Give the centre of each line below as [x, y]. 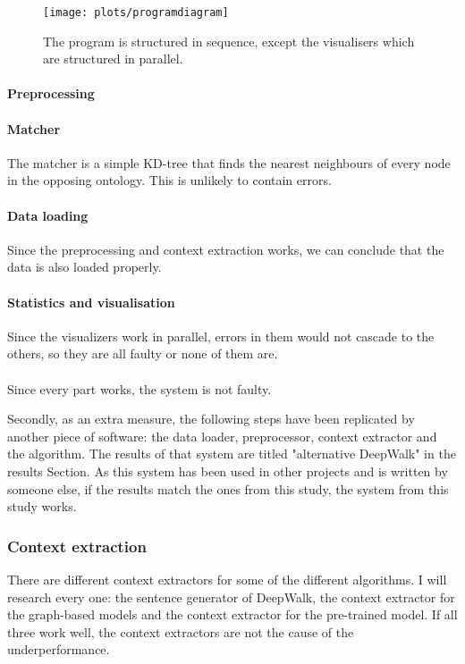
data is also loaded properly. [85, 267]
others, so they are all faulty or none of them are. [143, 353]
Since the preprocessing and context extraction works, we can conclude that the [226, 249]
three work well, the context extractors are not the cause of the [181, 631]
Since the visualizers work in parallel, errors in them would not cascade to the [221, 336]
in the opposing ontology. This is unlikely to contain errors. [169, 180]
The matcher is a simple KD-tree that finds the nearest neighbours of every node [229, 162]
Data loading [48, 215]
